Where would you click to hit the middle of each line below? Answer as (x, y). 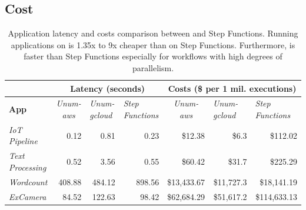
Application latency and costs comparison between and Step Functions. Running (153, 33)
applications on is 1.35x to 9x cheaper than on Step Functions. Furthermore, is (153, 44)
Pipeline (23, 141)
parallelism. (153, 67)
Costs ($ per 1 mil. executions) (232, 88)
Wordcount (28, 181)
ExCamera (28, 196)
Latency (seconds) (108, 88)
